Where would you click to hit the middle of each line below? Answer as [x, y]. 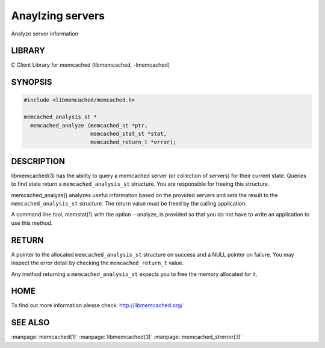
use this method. [32, 223]
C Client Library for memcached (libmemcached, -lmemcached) [91, 65]
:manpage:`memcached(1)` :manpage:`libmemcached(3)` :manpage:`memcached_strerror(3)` [127, 337]
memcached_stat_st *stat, [128, 134]
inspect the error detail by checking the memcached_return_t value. [97, 263]
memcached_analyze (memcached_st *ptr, [89, 125]
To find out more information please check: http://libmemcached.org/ [97, 305]
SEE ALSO [30, 322]
